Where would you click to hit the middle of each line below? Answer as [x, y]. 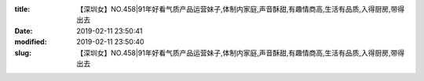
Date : [24, 30]
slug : [23, 53]
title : [22, 9]
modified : [31, 42]
